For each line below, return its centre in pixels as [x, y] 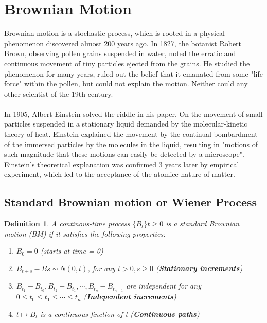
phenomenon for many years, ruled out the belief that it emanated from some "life [133, 73]
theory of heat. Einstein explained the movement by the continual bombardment [131, 134]
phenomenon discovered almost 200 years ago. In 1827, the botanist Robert [123, 43]
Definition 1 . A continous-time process [67, 223]
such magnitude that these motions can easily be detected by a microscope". [124, 154]
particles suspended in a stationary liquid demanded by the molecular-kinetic [126, 124]
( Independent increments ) [130, 297]
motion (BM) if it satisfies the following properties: [85, 233]
